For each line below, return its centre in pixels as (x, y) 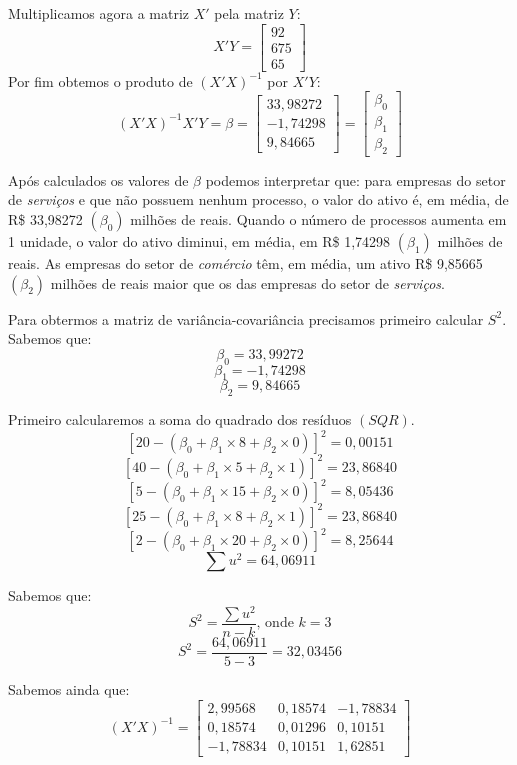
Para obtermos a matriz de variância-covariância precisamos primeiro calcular (246, 318)
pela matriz (249, 13)
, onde (275, 623)
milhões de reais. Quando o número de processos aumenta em (318, 218)
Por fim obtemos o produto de (100, 80)
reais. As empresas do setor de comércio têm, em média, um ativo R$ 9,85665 (245, 262)
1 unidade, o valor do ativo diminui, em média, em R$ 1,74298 (199, 240)
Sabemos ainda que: (69, 689)
